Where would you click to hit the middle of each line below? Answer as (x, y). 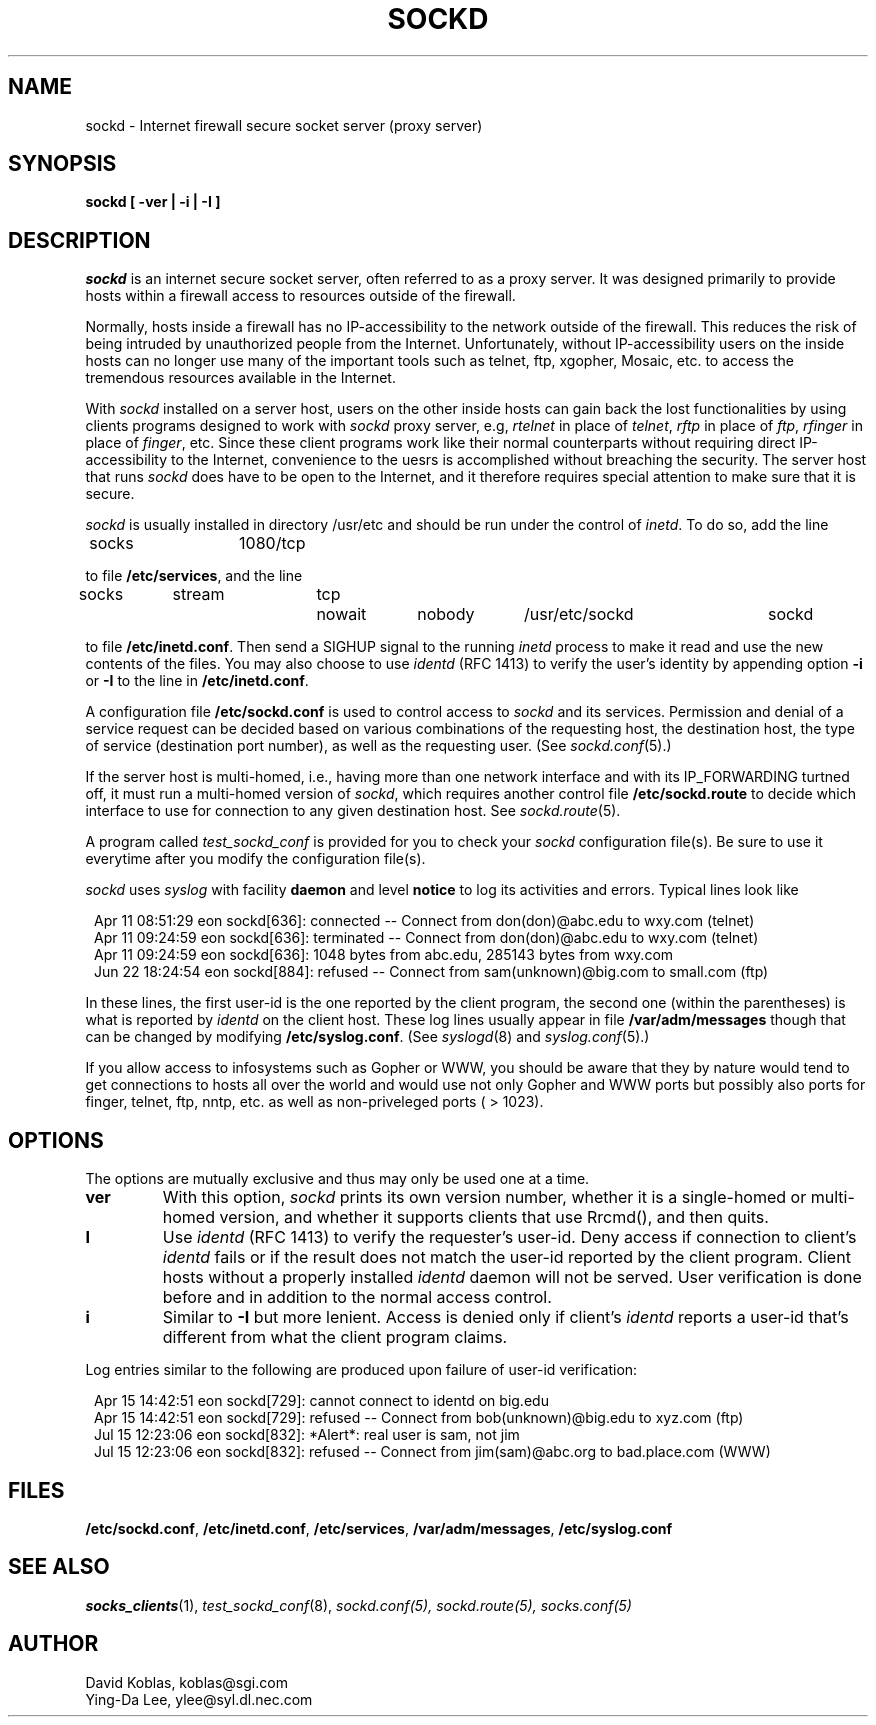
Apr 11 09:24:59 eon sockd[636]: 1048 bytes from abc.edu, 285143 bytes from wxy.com (384, 955)
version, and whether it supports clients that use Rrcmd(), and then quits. (494, 1217)
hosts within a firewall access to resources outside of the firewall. (300, 296)
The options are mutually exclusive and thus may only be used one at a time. (337, 1179)
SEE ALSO (59, 1567)
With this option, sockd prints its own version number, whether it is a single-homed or (484, 1197)
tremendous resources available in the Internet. (240, 378)
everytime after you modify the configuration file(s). (255, 859)
